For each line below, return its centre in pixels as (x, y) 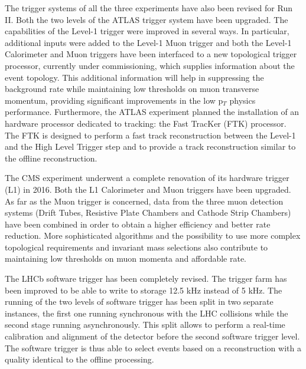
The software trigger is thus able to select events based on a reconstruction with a (153, 347)
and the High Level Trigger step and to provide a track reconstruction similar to (150, 146)
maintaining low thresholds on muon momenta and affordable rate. (126, 258)
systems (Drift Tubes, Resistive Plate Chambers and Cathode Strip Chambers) (148, 212)
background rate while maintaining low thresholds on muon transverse (132, 89)
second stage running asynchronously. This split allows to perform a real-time (145, 324)
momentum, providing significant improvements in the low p (114, 100)
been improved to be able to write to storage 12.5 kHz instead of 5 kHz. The (144, 290)
